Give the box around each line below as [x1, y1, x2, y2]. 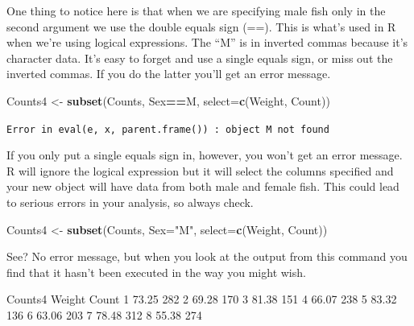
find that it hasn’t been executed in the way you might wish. [6, 263, 306, 280]
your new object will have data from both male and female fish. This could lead [6, 178, 400, 195]
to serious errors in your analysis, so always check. [6, 194, 254, 210]
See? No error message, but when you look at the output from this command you [6, 248, 408, 265]
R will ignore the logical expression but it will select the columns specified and [6, 162, 394, 179]
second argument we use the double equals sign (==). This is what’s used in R [6, 18, 396, 35]
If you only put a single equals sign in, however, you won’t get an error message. [6, 146, 403, 163]
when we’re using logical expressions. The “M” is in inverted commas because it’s [6, 34, 408, 51]
